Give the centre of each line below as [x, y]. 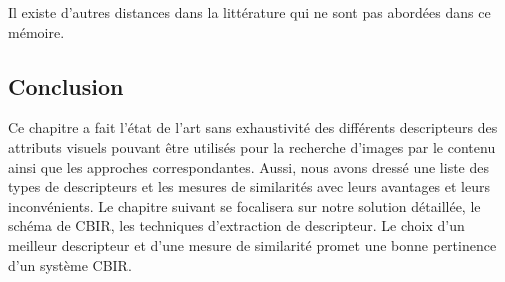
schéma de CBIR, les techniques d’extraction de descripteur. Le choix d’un [236, 225]
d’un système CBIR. [70, 264]
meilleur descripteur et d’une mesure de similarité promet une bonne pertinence [252, 244]
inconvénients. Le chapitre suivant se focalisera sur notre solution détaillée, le [244, 205]
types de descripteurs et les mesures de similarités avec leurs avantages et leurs [249, 186]
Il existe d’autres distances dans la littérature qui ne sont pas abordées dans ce [249, 12]
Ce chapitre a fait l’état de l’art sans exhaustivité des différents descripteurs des [253, 127]
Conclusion [66, 85]
